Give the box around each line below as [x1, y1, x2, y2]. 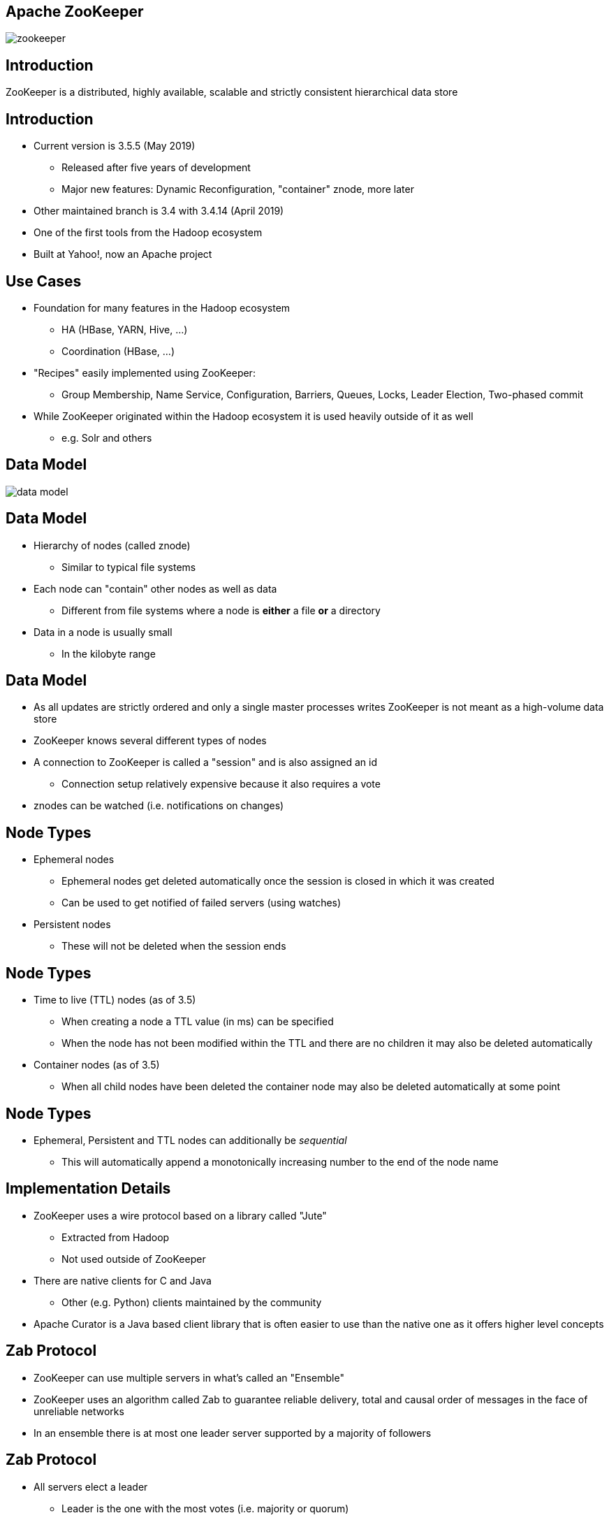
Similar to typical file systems [61, 560, 196, 573]
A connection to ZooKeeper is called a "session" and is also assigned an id [34, 756, 378, 769]
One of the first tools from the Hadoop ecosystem [34, 226, 263, 239]
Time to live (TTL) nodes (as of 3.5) [34, 994, 196, 1006]
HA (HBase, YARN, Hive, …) [61, 323, 188, 335]
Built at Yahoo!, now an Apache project [34, 248, 212, 261]
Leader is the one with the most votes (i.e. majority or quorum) [61, 1502, 349, 1514]
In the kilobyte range [61, 647, 156, 660]
